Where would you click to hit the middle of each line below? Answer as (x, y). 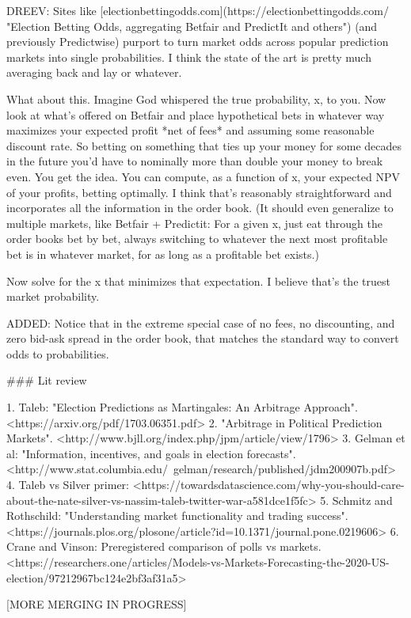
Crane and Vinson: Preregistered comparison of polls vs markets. (164, 546)
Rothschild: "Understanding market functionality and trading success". (177, 516)
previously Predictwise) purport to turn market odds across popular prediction (198, 42)
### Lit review (47, 380)
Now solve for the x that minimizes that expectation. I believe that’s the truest (198, 281)
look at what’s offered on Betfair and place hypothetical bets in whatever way (196, 114)
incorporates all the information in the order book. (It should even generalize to (200, 208)
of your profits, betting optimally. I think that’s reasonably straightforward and (199, 192)
